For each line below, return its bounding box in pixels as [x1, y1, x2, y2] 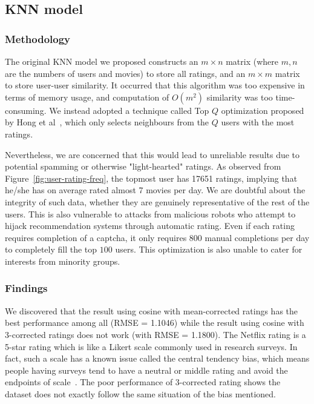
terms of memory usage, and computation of [5, 90, 169, 103]
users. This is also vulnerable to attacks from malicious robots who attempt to [5, 207, 296, 220]
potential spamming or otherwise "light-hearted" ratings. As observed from [5, 160, 281, 173]
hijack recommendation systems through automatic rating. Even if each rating [5, 219, 295, 232]
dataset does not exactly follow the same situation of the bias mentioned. [5, 387, 276, 400]
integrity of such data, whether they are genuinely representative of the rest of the [5, 195, 310, 208]
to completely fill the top [5, 243, 97, 256]
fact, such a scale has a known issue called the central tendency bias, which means [5, 352, 310, 365]
